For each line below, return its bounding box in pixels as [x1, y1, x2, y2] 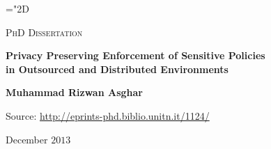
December [6, 132, 48, 146]
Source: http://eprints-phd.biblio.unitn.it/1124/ [6, 108, 210, 123]
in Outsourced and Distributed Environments [6, 61, 229, 76]
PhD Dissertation [6, 24, 83, 39]
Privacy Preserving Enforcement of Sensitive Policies [6, 48, 265, 63]
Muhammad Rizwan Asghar [6, 85, 143, 100]
